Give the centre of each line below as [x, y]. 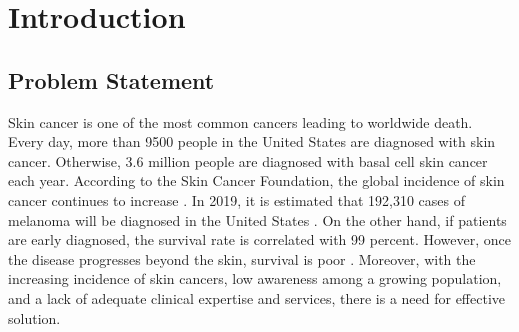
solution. [34, 317]
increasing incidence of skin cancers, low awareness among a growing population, [255, 278]
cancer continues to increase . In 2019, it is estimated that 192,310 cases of [237, 199]
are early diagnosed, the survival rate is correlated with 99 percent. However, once [259, 239]
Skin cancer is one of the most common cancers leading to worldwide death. [240, 121]
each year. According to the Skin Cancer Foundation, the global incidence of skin [256, 180]
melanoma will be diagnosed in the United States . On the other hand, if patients [257, 219]
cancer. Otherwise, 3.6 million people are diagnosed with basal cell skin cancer [248, 160]
